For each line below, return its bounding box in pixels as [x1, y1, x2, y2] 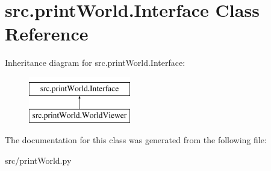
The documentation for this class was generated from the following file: [5, 134, 267, 146]
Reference [5, 21, 89, 46]
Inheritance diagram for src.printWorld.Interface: [5, 56, 185, 69]
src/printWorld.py [5, 153, 72, 166]
